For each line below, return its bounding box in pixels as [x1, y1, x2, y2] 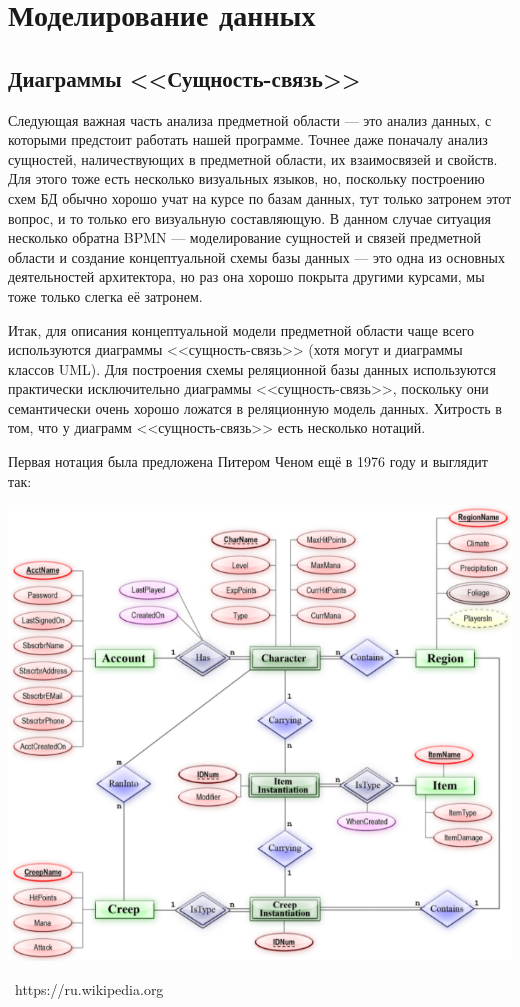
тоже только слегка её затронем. [8, 285, 203, 306]
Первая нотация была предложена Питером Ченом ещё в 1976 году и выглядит [8, 451, 488, 472]
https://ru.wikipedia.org [14, 978, 164, 999]
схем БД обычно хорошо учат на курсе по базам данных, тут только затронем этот [8, 187, 512, 208]
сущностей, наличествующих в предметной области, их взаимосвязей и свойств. [8, 148, 498, 169]
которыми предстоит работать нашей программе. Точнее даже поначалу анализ [8, 129, 488, 150]
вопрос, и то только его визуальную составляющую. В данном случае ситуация [8, 207, 491, 228]
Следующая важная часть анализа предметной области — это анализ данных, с [8, 109, 492, 130]
